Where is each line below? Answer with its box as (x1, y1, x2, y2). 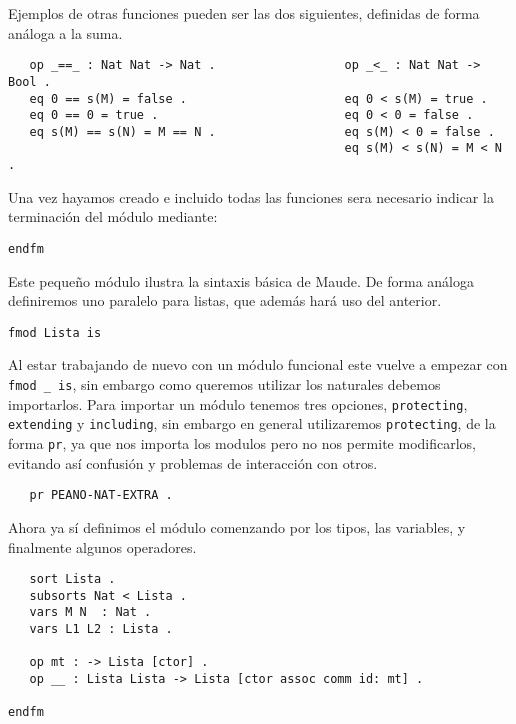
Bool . (8, 74, 51, 89)
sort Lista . (29, 572, 116, 587)
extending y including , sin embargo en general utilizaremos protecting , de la (8, 413, 496, 434)
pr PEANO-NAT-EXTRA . (29, 488, 173, 503)
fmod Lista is (8, 325, 102, 340)
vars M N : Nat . (29, 605, 152, 620)
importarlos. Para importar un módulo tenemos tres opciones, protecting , (8, 393, 468, 414)
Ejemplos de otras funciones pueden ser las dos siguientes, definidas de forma (8, 3, 480, 23)
